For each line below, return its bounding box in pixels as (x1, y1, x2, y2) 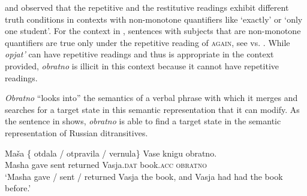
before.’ (5, 182, 31, 194)
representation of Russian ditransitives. (5, 126, 148, 139)
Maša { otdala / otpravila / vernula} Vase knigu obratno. (5, 146, 217, 159)
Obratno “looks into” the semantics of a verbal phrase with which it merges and (5, 91, 298, 104)
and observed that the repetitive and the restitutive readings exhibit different (5, 1, 289, 13)
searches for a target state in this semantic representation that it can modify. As (5, 103, 300, 115)
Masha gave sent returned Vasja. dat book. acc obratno (5, 158, 207, 171)
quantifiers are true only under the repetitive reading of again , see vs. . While (5, 36, 290, 48)
